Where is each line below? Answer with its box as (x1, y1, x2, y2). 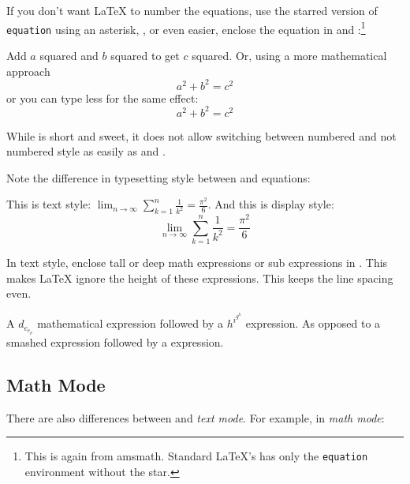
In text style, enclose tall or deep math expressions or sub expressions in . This (6, 254, 388, 271)
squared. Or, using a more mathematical (192, 47, 387, 63)
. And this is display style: (207, 196, 334, 212)
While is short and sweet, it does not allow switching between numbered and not (6, 127, 397, 144)
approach (6, 62, 50, 79)
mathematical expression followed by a (37, 315, 224, 332)
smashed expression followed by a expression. (6, 333, 224, 350)
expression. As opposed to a (245, 315, 381, 332)
